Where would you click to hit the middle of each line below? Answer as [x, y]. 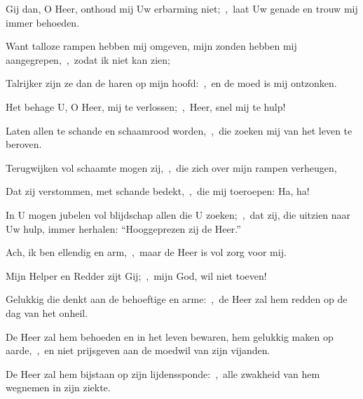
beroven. [24, 144]
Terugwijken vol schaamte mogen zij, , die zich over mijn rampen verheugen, [171, 167]
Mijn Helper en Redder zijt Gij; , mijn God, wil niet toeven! [136, 275]
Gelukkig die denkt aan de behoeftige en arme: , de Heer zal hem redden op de [177, 299]
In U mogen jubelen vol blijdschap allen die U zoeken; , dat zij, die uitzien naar [178, 214]
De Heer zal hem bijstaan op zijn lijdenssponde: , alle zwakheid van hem [163, 373]
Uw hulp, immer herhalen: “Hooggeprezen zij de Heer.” [123, 228]
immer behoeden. [43, 22]
